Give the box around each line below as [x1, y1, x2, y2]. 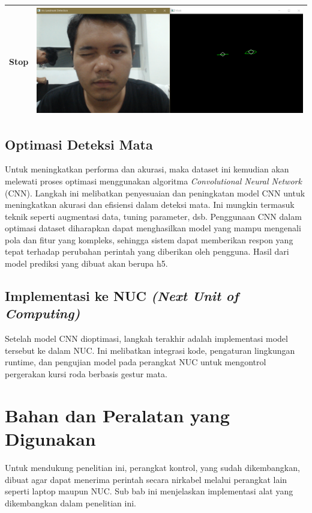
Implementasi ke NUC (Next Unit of [5, 287, 239, 305]
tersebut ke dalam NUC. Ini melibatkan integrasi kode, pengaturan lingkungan [5, 344, 295, 356]
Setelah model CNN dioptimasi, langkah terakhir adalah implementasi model [5, 332, 288, 345]
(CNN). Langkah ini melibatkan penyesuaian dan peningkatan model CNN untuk [5, 186, 305, 199]
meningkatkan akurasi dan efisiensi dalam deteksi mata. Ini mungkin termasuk [5, 198, 295, 211]
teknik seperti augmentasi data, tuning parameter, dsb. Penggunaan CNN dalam [5, 210, 302, 222]
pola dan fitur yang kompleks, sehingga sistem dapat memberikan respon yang [5, 233, 293, 246]
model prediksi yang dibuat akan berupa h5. [5, 257, 168, 270]
